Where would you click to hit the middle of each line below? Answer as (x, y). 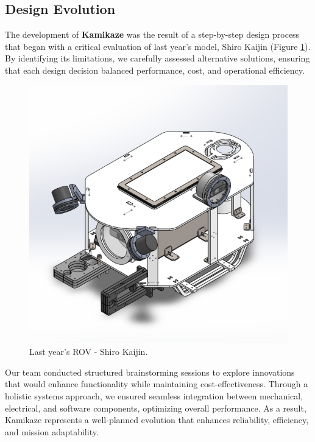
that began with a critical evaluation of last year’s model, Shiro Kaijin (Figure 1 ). (158, 46)
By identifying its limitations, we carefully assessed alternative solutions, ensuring (157, 58)
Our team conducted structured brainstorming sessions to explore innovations (150, 372)
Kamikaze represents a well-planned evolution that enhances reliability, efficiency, (157, 420)
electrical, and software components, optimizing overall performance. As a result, (156, 408)
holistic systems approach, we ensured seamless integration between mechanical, (154, 395)
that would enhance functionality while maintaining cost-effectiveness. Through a (157, 384)
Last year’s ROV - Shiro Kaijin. (89, 352)
